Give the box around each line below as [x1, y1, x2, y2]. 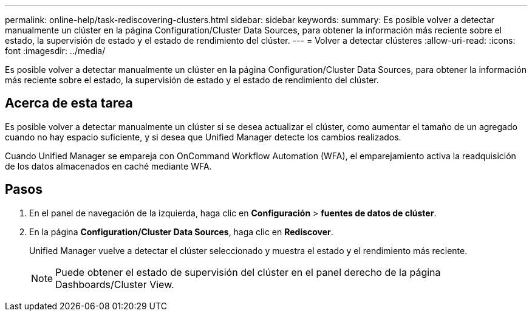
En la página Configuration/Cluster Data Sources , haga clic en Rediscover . [29, 226, 333, 237]
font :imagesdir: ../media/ [5, 46, 106, 56]
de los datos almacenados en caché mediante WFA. [5, 160, 212, 171]
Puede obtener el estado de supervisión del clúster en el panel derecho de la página [55, 266, 441, 278]
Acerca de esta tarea [5, 95, 133, 111]
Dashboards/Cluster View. [55, 278, 174, 290]
